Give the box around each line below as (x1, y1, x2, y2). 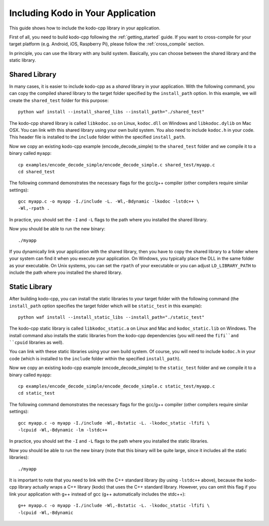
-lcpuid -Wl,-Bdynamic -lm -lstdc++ (18, 427, 108, 433)
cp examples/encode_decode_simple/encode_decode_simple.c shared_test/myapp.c (18, 162, 215, 167)
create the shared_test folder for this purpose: (9, 97, 109, 103)
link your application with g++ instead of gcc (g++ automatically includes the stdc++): (9, 491, 186, 497)
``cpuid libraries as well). (9, 340, 64, 346)
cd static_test (18, 390, 55, 396)
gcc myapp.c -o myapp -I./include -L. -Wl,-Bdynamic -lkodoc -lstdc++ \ (18, 199, 199, 204)
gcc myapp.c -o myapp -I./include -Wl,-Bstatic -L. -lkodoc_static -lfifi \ (18, 420, 210, 426)
